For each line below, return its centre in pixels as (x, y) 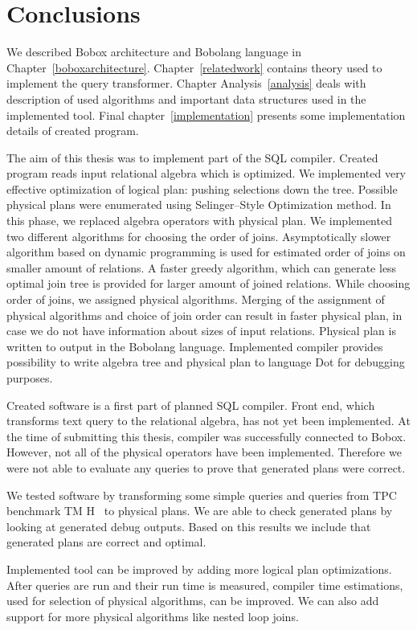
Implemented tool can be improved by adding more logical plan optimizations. (199, 569)
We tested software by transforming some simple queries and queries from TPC (202, 495)
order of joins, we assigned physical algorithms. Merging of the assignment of (196, 299)
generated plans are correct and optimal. (106, 542)
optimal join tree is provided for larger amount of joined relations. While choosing (208, 283)
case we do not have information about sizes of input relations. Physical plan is (201, 331)
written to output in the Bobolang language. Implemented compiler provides (195, 346)
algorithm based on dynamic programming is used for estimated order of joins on (206, 252)
